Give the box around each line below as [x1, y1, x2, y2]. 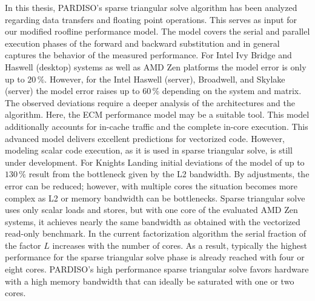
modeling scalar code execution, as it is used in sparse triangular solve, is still [5, 144, 293, 157]
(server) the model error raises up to [5, 84, 140, 97]
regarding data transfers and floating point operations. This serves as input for [5, 13, 297, 25]
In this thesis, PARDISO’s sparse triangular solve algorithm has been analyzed [5, 1, 297, 13]
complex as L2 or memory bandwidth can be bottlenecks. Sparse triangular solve [5, 191, 305, 204]
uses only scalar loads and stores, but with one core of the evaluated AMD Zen [5, 203, 298, 216]
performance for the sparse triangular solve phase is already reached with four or [5, 251, 305, 263]
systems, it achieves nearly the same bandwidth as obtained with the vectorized [5, 215, 300, 228]
